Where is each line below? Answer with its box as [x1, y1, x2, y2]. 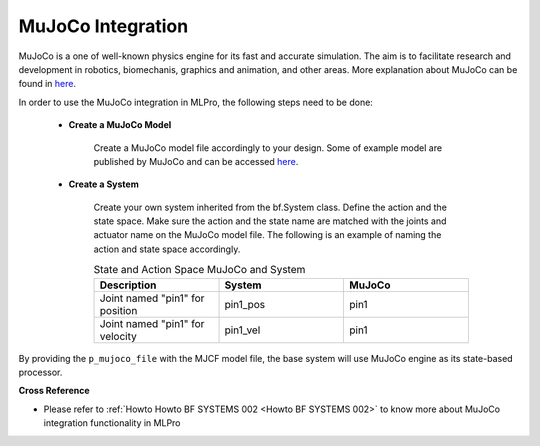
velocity [99, 329, 137, 343]
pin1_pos [224, 297, 266, 311]
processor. [18, 366, 63, 378]
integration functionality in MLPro [43, 417, 181, 429]
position [99, 303, 138, 317]
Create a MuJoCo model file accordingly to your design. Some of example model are [93, 141, 443, 154]
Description [99, 278, 157, 292]
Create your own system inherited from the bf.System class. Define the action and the [93, 201, 447, 213]
